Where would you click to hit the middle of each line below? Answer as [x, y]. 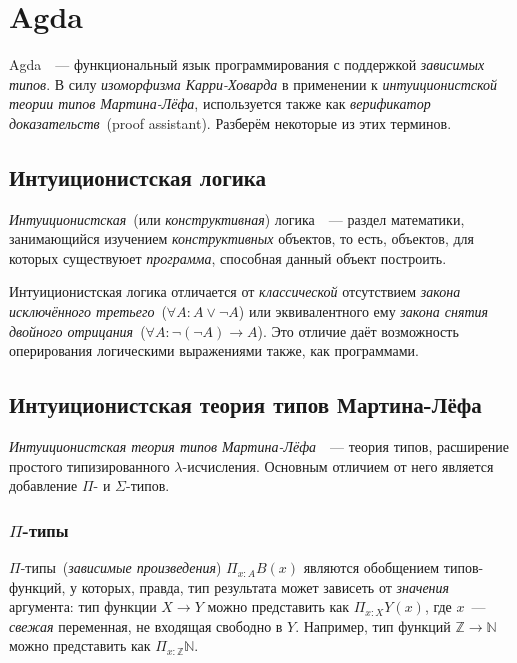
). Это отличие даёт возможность [358, 330]
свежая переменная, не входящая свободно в [146, 625]
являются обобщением [371, 567]
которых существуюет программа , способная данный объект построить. [228, 257]
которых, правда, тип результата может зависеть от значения [265, 586]
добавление [43, 485]
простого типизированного [89, 465]
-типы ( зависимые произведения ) [121, 567]
